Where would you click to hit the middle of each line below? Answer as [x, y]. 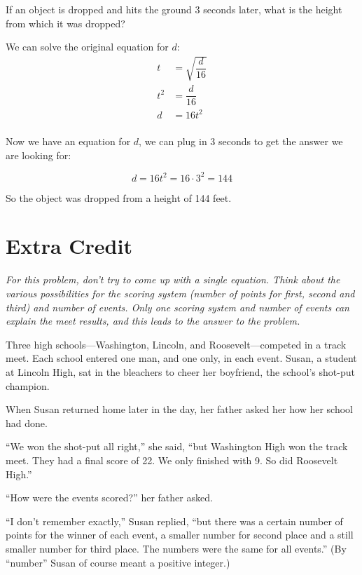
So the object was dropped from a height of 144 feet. [119, 197]
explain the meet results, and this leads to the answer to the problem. [153, 321]
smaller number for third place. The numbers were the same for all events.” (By [176, 548]
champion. [28, 385]
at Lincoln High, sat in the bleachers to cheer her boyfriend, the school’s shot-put [180, 371]
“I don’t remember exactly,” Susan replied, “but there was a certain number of [174, 521]
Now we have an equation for [68, 141]
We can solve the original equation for [87, 47]
